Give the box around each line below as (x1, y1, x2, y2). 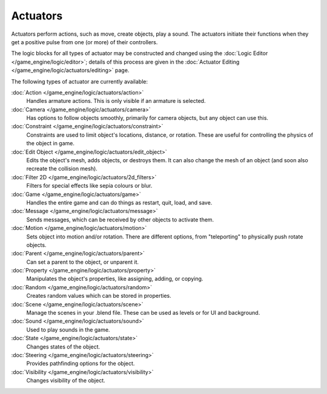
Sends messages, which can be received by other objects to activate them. (26, 215, 214, 223)
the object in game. (26, 140, 75, 147)
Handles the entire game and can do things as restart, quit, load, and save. (26, 199, 213, 206)
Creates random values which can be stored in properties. (26, 292, 172, 300)
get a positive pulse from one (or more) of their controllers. (11, 38, 158, 45)
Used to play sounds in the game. (26, 326, 110, 333)
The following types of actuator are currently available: (11, 77, 148, 85)
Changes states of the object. (26, 343, 101, 350)
